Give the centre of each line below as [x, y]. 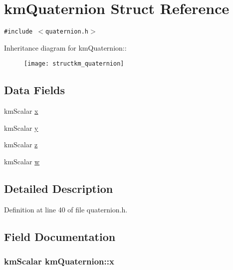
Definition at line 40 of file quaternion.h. [66, 209]
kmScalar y [21, 127]
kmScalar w [22, 162]
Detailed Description [59, 188]
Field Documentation [60, 236]
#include [18, 32]
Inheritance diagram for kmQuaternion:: [65, 47]
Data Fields [35, 90]
